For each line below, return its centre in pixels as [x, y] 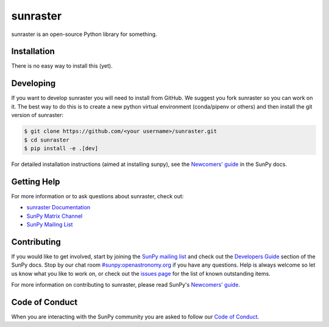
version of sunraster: [37, 115]
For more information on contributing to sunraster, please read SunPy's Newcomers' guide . [126, 285]
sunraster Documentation [58, 207]
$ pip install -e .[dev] [61, 148]
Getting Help [36, 181]
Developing [34, 83]
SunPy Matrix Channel [55, 216]
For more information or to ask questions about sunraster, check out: [97, 196]
